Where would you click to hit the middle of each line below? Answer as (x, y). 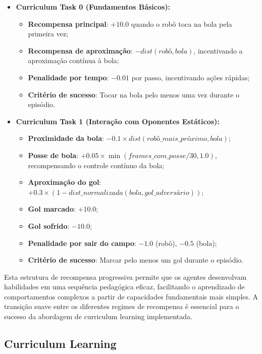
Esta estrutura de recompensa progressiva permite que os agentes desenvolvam (125, 276)
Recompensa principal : (68, 23)
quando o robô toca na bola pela (181, 23)
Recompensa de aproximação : (80, 50)
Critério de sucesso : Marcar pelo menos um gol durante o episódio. (136, 260)
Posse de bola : (53, 155)
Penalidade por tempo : (68, 77)
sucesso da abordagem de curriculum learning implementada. (98, 316)
